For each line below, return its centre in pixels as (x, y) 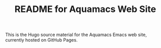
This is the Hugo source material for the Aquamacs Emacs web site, (76, 35)
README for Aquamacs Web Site (85, 9)
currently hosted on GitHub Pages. (41, 40)
